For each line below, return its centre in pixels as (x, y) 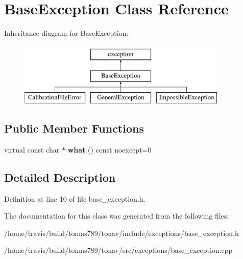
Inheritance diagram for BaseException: (66, 33)
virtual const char (32, 149)
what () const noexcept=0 (110, 149)
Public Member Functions (74, 128)
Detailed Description (60, 177)
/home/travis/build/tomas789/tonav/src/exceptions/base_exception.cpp (118, 250)
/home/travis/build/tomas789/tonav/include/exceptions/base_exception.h (121, 233)
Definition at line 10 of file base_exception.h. (75, 198)
